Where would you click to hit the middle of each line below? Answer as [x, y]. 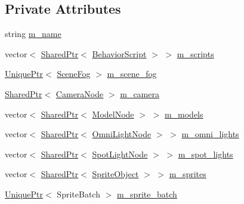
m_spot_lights [206, 154]
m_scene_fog [132, 74]
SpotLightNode [120, 154]
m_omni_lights [210, 134]
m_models [184, 114]
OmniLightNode [122, 134]
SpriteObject [115, 174]
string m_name [33, 34]
